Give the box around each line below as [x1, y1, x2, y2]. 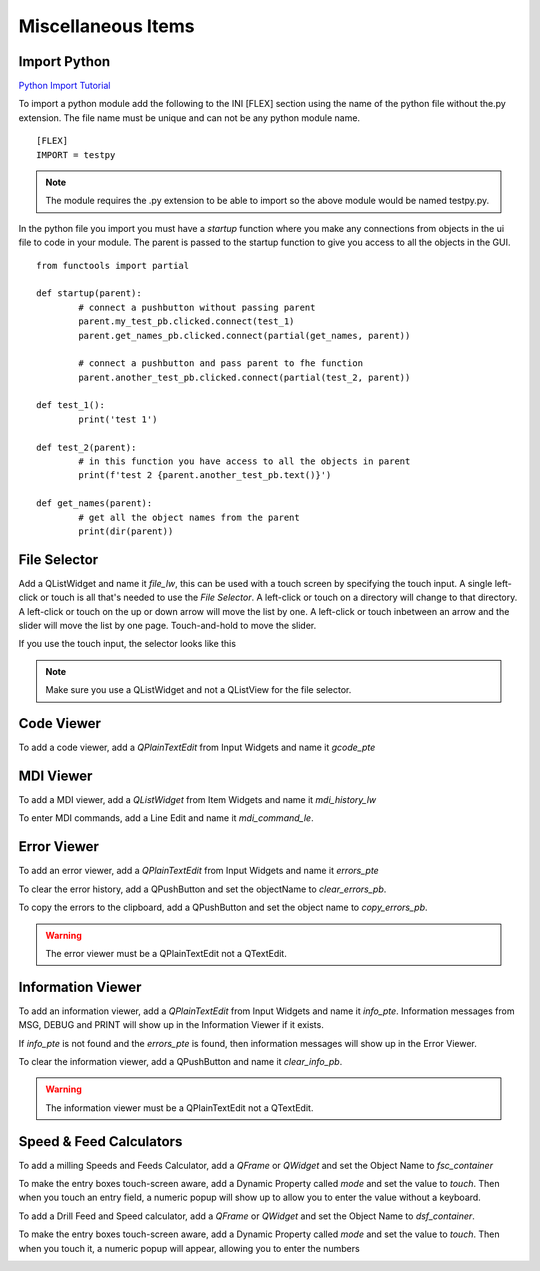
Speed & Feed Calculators [18, 1133, 183, 1150]
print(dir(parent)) [78, 526, 174, 537]
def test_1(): [36, 400, 105, 411]
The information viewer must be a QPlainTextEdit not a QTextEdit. [45, 1101, 314, 1114]
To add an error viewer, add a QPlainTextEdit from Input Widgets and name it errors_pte [18, 865, 379, 877]
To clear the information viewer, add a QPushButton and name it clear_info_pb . [18, 1056, 343, 1067]
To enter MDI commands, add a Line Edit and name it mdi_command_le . [18, 812, 314, 824]
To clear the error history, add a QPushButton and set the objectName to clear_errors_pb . [18, 883, 387, 895]
